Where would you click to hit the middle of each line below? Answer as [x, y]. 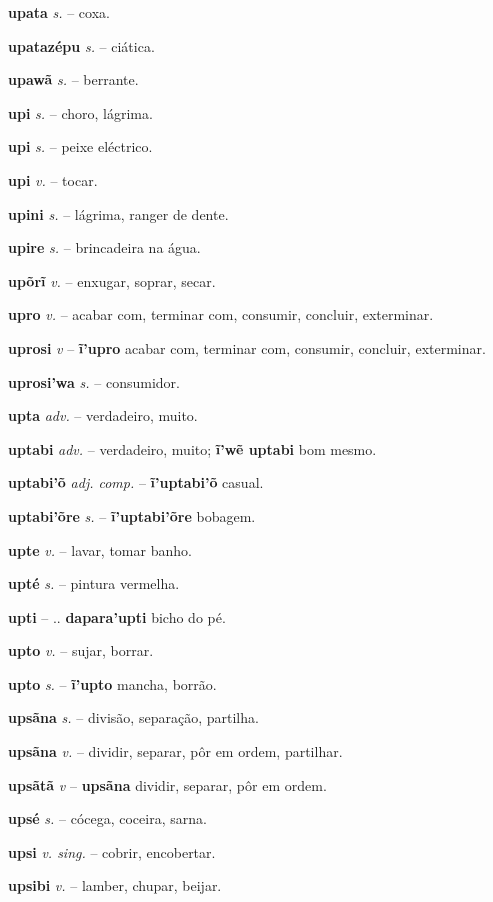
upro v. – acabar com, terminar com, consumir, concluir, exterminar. [221, 314]
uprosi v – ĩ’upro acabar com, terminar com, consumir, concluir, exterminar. [247, 347]
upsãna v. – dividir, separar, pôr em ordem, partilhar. [175, 751]
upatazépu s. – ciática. [81, 45]
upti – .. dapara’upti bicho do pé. [117, 616]
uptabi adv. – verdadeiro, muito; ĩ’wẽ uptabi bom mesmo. [192, 448]
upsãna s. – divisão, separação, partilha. [133, 717]
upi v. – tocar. [53, 179]
